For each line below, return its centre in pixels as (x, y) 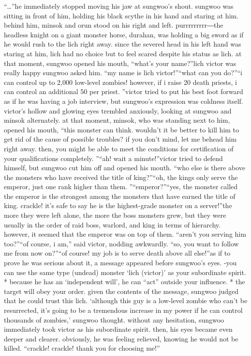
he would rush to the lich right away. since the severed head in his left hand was (123, 44)
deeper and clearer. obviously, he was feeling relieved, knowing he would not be (121, 338)
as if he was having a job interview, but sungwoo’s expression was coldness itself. (124, 101)
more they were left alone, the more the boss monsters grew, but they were (115, 215)
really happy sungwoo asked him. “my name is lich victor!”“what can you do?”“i (123, 73)
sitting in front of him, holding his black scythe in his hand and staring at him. (121, 15)
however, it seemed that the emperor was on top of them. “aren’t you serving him (125, 234)
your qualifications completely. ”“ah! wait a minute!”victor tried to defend (113, 158)
